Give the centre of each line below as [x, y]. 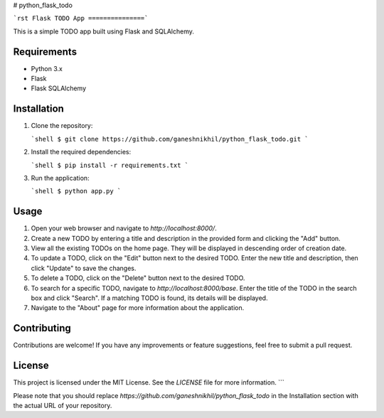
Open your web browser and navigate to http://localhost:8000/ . [124, 228]
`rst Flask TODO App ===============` [81, 18]
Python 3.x [47, 68]
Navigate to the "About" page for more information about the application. [138, 308]
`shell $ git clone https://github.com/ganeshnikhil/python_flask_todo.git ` [170, 139]
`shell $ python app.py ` [76, 191]
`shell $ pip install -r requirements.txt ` [110, 165]
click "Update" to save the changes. [84, 268]
